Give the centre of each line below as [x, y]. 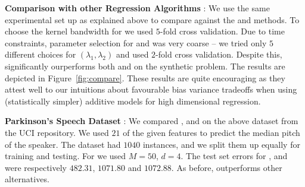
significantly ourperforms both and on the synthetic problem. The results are [145, 66]
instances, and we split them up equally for [221, 144]
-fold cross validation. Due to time [222, 31]
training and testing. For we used [66, 156]
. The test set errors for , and [234, 156]
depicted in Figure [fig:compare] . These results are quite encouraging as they [145, 77]
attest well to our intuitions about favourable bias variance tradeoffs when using [151, 89]
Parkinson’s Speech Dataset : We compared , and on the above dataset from [152, 121]
